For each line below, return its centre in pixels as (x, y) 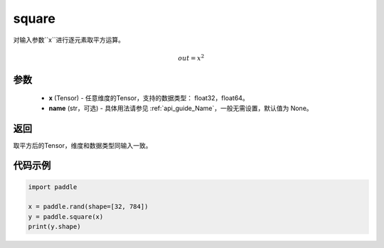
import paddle (53, 187)
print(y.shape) (54, 227)
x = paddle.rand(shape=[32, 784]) (88, 207)
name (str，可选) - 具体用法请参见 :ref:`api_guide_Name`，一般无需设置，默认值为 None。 (181, 108)
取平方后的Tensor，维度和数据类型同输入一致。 (82, 145)
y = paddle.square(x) (66, 216)
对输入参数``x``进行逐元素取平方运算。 (69, 40)
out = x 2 (191, 58)
